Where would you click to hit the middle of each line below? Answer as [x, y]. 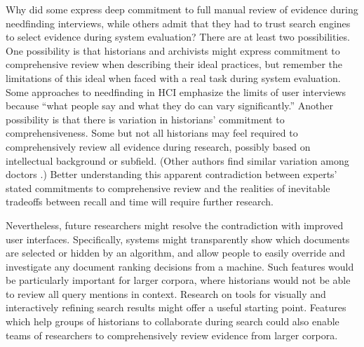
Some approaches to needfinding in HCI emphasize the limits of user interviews [176, 91]
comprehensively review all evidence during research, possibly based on [158, 146]
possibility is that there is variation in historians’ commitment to [145, 119]
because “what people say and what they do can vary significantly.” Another [169, 106]
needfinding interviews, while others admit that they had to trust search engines [178, 23]
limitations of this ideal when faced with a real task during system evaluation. [173, 77]
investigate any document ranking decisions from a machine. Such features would [180, 266]
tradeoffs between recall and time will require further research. [140, 202]
